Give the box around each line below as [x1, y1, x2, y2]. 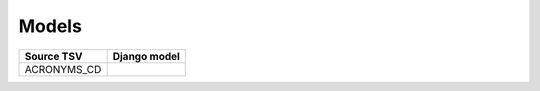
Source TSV [24, 49, 83, 63]
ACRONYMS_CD [24, 62, 102, 76]
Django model [112, 49, 180, 63]
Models [18, 15, 82, 37]
